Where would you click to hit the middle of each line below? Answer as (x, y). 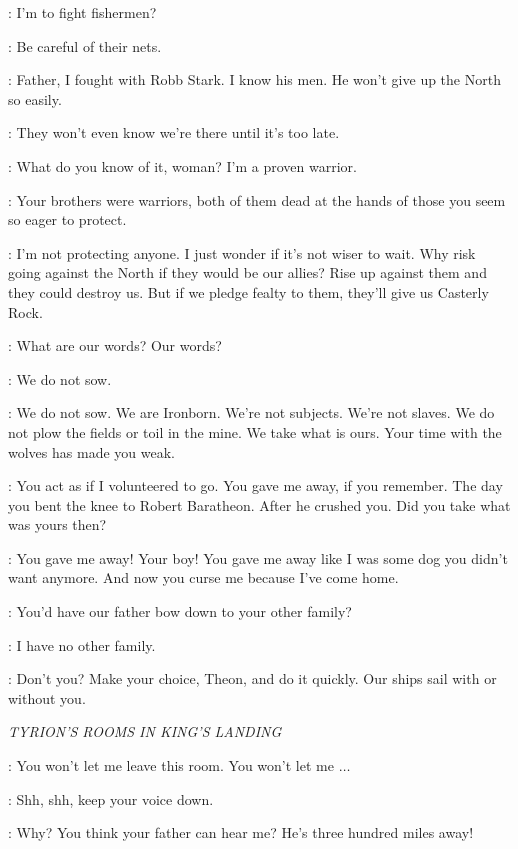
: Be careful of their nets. (85, 45)
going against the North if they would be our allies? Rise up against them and (247, 272)
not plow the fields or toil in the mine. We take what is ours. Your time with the (255, 431)
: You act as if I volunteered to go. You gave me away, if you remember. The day (255, 485)
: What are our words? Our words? (115, 345)
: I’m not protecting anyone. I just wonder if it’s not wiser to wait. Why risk (242, 252)
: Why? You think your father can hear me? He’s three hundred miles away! (241, 832)
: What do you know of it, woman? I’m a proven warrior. (182, 165)
